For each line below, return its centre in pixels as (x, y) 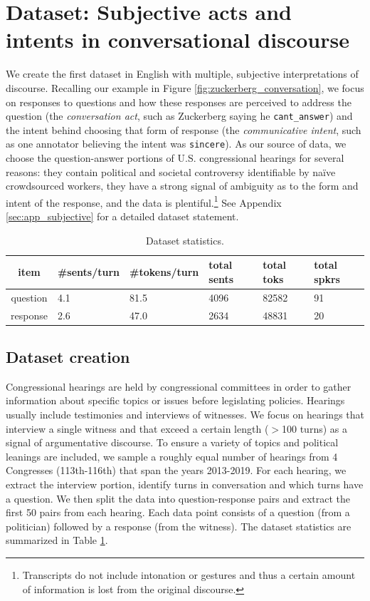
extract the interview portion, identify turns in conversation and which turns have (185, 484)
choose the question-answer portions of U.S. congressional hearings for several (175, 158)
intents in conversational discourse (178, 40)
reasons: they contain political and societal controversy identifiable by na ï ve (171, 171)
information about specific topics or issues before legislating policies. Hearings (175, 400)
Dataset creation (68, 356)
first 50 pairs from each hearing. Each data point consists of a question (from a (178, 512)
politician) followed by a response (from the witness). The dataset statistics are (179, 526)
